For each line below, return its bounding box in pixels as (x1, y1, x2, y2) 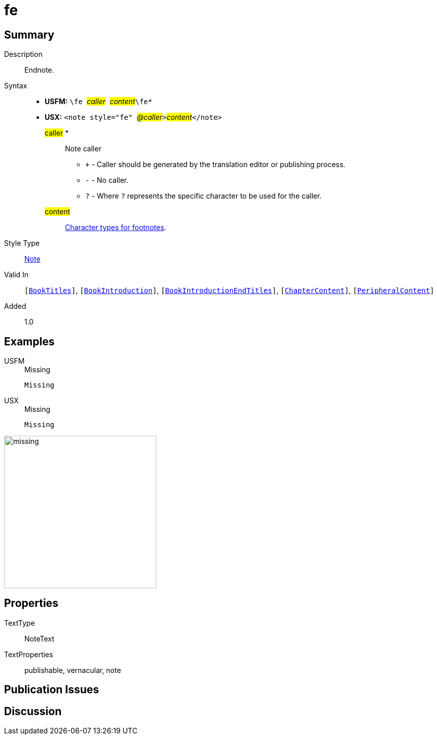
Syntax (4, 81, 27, 90)
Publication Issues (4, 683, 99, 696)
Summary (4, 28, 54, 41)
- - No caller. (85, 176, 128, 185)
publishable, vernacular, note (24, 665, 121, 674)
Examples (4, 335, 55, 348)
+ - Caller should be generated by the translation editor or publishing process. (85, 160, 346, 169)
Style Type (4, 239, 40, 248)
